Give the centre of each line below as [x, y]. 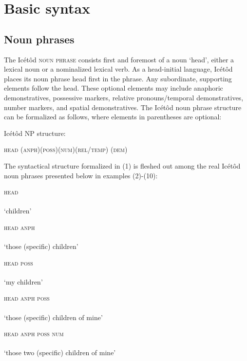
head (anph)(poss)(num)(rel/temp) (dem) [66, 149]
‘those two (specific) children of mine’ [60, 352]
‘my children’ [23, 281]
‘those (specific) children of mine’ [53, 317]
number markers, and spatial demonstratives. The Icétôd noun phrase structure [123, 107]
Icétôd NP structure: [35, 133]
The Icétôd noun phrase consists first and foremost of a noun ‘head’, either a [119, 59]
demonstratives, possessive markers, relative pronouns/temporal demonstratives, [124, 97]
